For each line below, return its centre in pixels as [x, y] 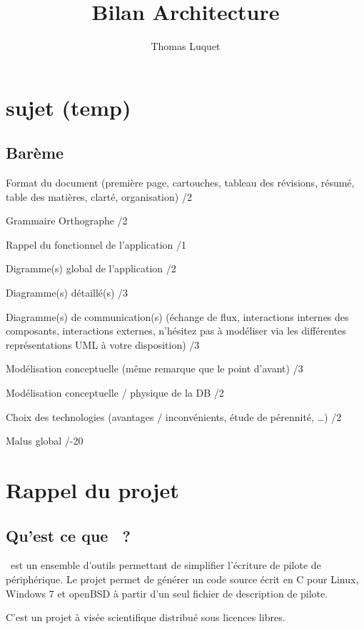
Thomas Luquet [186, 46]
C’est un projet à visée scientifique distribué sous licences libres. [146, 617]
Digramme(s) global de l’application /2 [91, 268]
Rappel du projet [92, 490]
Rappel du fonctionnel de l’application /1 [96, 244]
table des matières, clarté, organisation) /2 [99, 196]
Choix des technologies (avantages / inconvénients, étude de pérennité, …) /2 [174, 416]
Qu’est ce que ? [68, 535]
